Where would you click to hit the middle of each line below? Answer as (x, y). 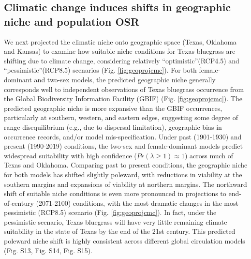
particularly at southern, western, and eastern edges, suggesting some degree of (121, 117)
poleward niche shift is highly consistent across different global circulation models (125, 241)
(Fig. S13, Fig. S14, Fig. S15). (48, 250)
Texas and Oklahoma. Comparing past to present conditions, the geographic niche (126, 165)
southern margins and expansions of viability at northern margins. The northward (125, 184)
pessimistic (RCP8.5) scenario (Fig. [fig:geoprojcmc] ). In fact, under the (110, 212)
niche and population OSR (72, 21)
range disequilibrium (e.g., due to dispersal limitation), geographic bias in (113, 127)
